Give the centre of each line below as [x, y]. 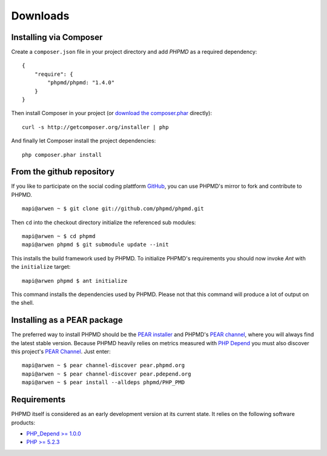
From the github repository [63, 172]
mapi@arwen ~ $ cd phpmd [59, 236]
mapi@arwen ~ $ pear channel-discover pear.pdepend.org [107, 374]
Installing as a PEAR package [67, 320]
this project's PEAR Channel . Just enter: [61, 352]
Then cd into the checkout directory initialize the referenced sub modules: [104, 222]
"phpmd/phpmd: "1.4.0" [81, 83]
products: [23, 422]
